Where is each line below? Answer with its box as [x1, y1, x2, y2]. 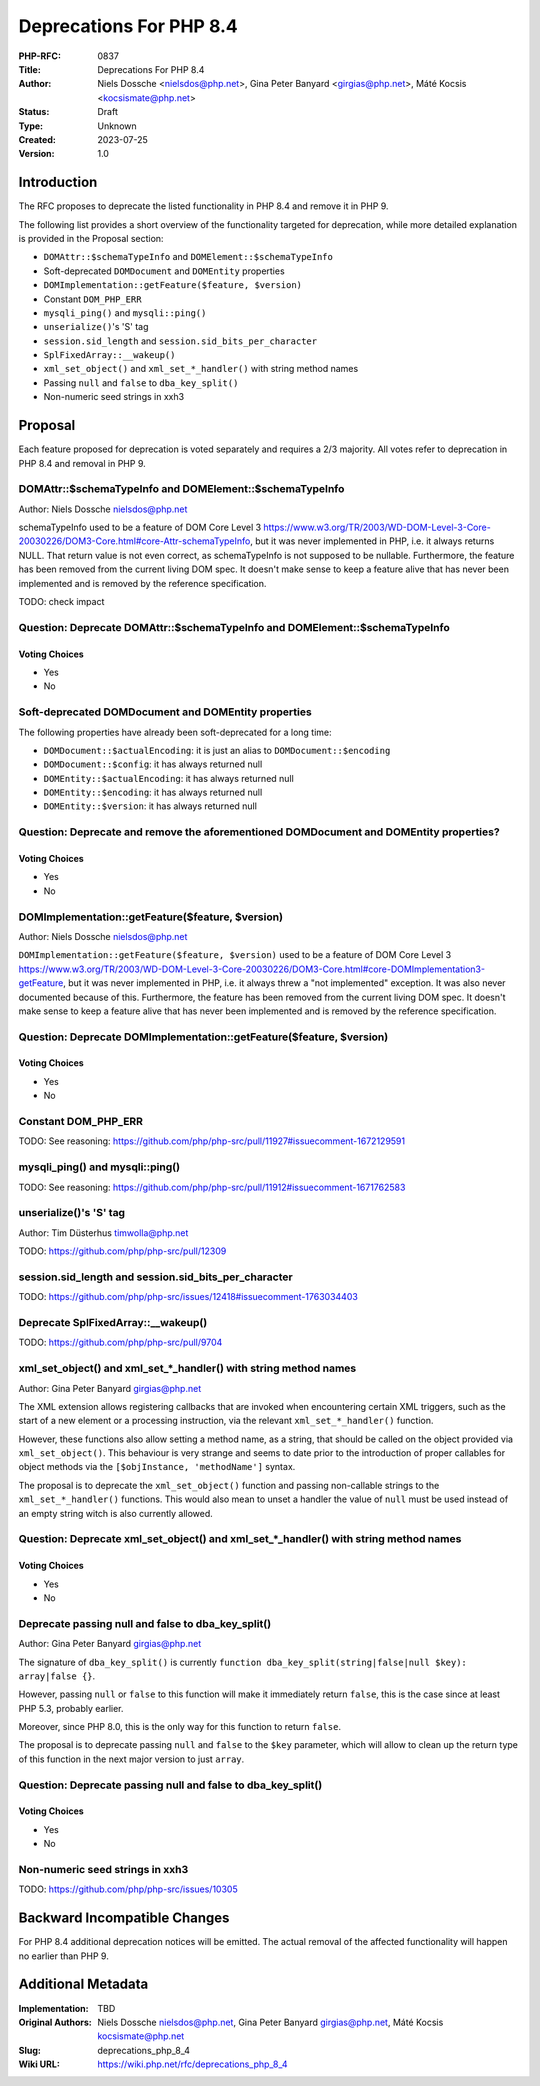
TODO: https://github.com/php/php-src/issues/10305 [18, 1883, 239, 1895]
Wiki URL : [18, 2058, 60, 2070]
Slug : [18, 2044, 42, 2056]
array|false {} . [18, 1670, 96, 1682]
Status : [18, 106, 50, 118]
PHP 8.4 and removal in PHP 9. [18, 457, 146, 469]
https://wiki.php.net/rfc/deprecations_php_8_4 [97, 2058, 289, 2070]
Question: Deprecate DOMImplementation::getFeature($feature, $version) [18, 1030, 389, 1044]
